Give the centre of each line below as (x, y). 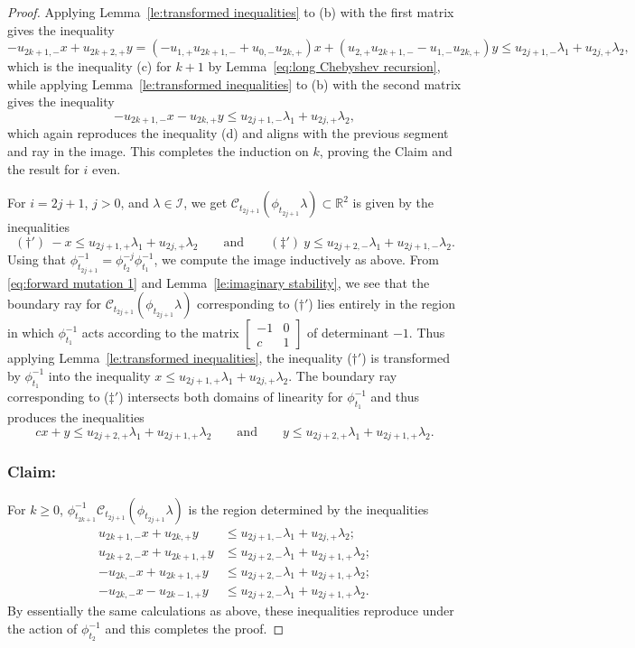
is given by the (393, 203)
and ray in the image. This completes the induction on (158, 151)
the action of (42, 629)
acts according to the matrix (160, 333)
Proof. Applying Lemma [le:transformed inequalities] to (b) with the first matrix (231, 12)
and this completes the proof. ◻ (195, 629)
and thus (395, 397)
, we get (205, 203)
